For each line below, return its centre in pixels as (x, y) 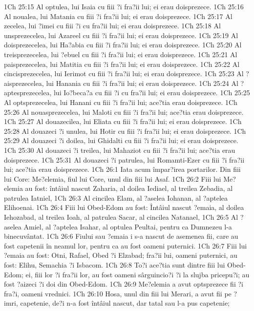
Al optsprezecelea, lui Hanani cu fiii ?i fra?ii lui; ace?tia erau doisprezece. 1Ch (121, 102)
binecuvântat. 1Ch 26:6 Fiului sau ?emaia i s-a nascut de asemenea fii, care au (121, 236)
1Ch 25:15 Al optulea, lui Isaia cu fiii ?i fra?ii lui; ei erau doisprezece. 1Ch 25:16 (124, 6)
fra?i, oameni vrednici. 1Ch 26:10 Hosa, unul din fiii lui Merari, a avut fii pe (118, 293)
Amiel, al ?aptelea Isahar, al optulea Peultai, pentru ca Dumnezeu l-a (128, 226)
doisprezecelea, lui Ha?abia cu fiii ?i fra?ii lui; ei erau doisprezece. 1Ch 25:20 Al (123, 45)
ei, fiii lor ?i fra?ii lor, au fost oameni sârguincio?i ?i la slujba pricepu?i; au (138, 274)
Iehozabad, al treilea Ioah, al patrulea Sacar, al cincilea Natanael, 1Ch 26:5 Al (121, 217)
